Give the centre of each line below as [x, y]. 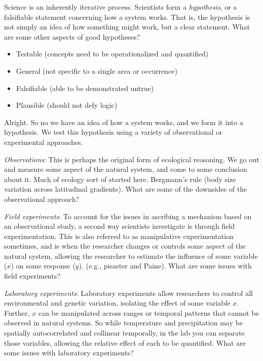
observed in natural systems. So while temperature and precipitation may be [124, 323]
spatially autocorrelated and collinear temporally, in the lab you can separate [124, 333]
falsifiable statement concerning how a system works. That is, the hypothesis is [127, 17]
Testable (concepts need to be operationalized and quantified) [112, 54]
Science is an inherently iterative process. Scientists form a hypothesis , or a [121, 7]
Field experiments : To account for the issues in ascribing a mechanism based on [128, 216]
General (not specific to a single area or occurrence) [97, 70]
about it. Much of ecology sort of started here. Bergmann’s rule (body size [120, 179]
